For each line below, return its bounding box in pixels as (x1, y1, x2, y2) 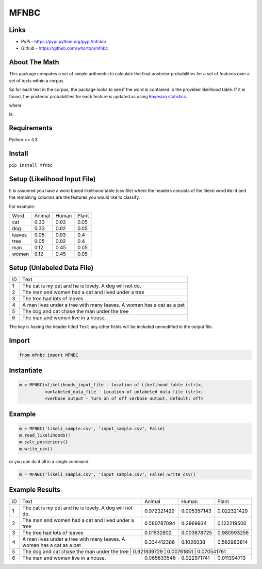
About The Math (9, 58, 59, 67)
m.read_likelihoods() (19, 432, 71, 438)
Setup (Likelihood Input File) (9, 175, 96, 183)
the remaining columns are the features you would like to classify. (9, 194, 140, 200)
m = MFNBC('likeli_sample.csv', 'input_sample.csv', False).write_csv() (19, 471, 196, 477)
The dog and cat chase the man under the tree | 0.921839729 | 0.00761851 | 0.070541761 (22, 548, 226, 555)
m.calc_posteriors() (19, 439, 68, 445)
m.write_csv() (19, 446, 53, 451)
